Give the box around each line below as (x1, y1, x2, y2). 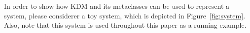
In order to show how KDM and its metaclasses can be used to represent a (4, 1, 229, 11)
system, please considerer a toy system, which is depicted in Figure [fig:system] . (4, 10, 246, 20)
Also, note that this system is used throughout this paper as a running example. (4, 20, 247, 30)
